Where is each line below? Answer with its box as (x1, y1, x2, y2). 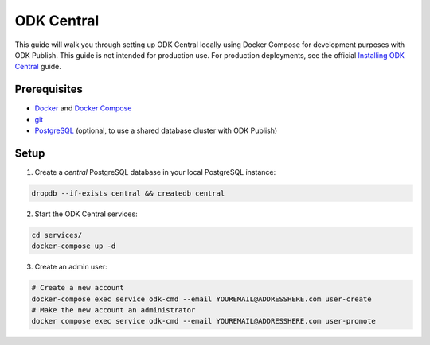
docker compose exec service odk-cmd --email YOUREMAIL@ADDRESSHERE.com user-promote (31, 316, 376, 326)
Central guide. (14, 62, 61, 72)
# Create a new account (31, 283, 125, 293)
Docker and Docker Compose (34, 103, 132, 113)
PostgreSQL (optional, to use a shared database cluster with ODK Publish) (34, 126, 278, 135)
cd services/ (31, 231, 83, 239)
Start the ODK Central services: (34, 209, 139, 219)
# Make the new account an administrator (31, 306, 196, 315)
